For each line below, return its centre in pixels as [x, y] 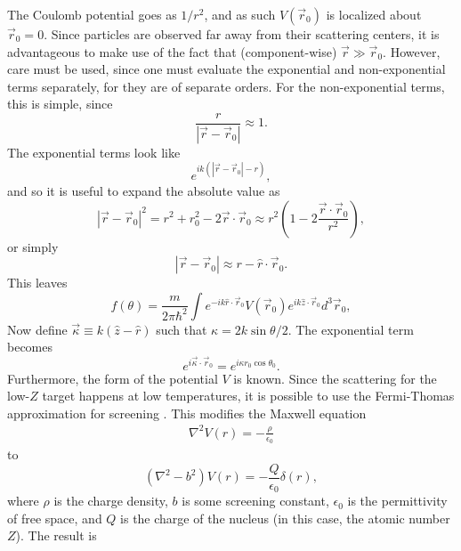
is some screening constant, [255, 501]
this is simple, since [60, 104]
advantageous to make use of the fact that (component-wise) [172, 51]
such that [182, 329]
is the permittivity [397, 501]
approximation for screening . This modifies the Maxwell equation [187, 413]
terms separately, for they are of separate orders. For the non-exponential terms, [226, 86]
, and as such [240, 14]
